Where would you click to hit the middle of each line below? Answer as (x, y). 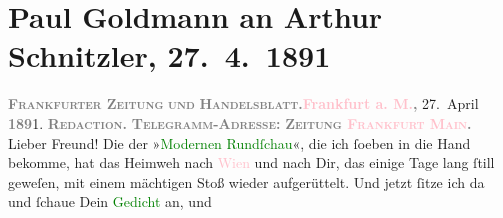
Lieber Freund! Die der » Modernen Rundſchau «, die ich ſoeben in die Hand (239, 142)
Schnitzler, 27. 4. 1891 (169, 55)
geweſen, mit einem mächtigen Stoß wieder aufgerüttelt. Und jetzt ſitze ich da (246, 181)
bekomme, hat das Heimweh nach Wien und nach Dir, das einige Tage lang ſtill (251, 162)
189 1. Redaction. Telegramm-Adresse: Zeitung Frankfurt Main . (240, 122)
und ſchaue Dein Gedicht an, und (110, 201)
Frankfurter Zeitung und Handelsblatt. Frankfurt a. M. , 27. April (243, 103)
